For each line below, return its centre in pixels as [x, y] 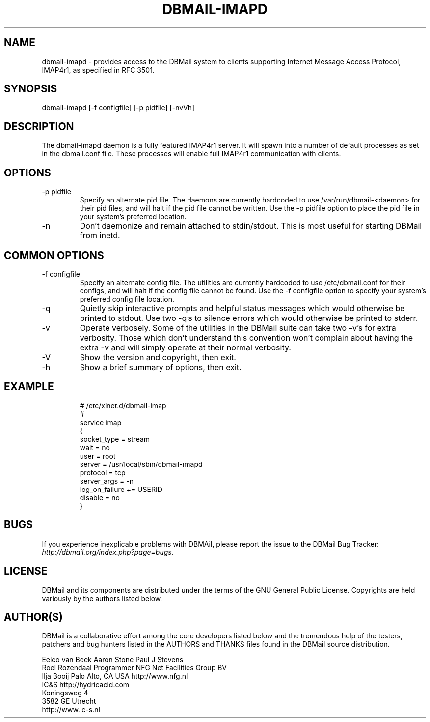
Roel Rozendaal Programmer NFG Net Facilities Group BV [134, 668]
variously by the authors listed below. [102, 598]
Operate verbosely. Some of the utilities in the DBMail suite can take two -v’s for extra [238, 328]
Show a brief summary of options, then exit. [161, 367]
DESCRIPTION [39, 126]
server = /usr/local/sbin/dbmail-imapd [141, 464]
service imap [101, 422]
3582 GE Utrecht [69, 701]
